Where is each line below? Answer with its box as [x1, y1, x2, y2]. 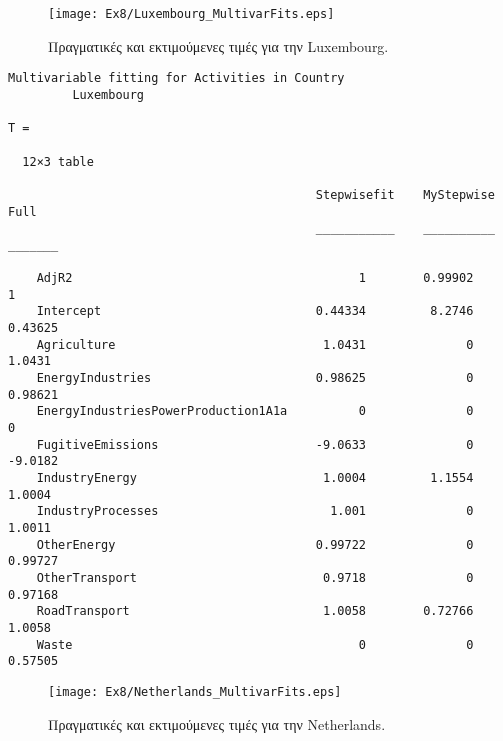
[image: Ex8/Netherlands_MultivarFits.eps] [48, 684, 342, 699]
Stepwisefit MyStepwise [315, 187, 495, 202]
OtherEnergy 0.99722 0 [36, 537, 474, 552]
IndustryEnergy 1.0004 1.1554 [36, 471, 474, 485]
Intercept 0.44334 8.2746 [36, 304, 474, 319]
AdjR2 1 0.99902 [36, 271, 474, 286]
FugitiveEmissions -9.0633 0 [36, 437, 474, 452]
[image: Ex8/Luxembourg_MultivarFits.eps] [48, 7, 335, 21]
